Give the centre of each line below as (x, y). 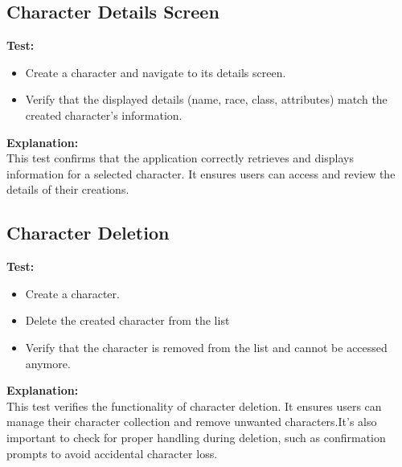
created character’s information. (104, 115)
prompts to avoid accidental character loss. (112, 453)
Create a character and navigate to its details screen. (156, 72)
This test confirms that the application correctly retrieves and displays (180, 158)
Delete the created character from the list (127, 320)
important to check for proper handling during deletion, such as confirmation (196, 437)
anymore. (48, 363)
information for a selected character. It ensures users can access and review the (201, 173)
